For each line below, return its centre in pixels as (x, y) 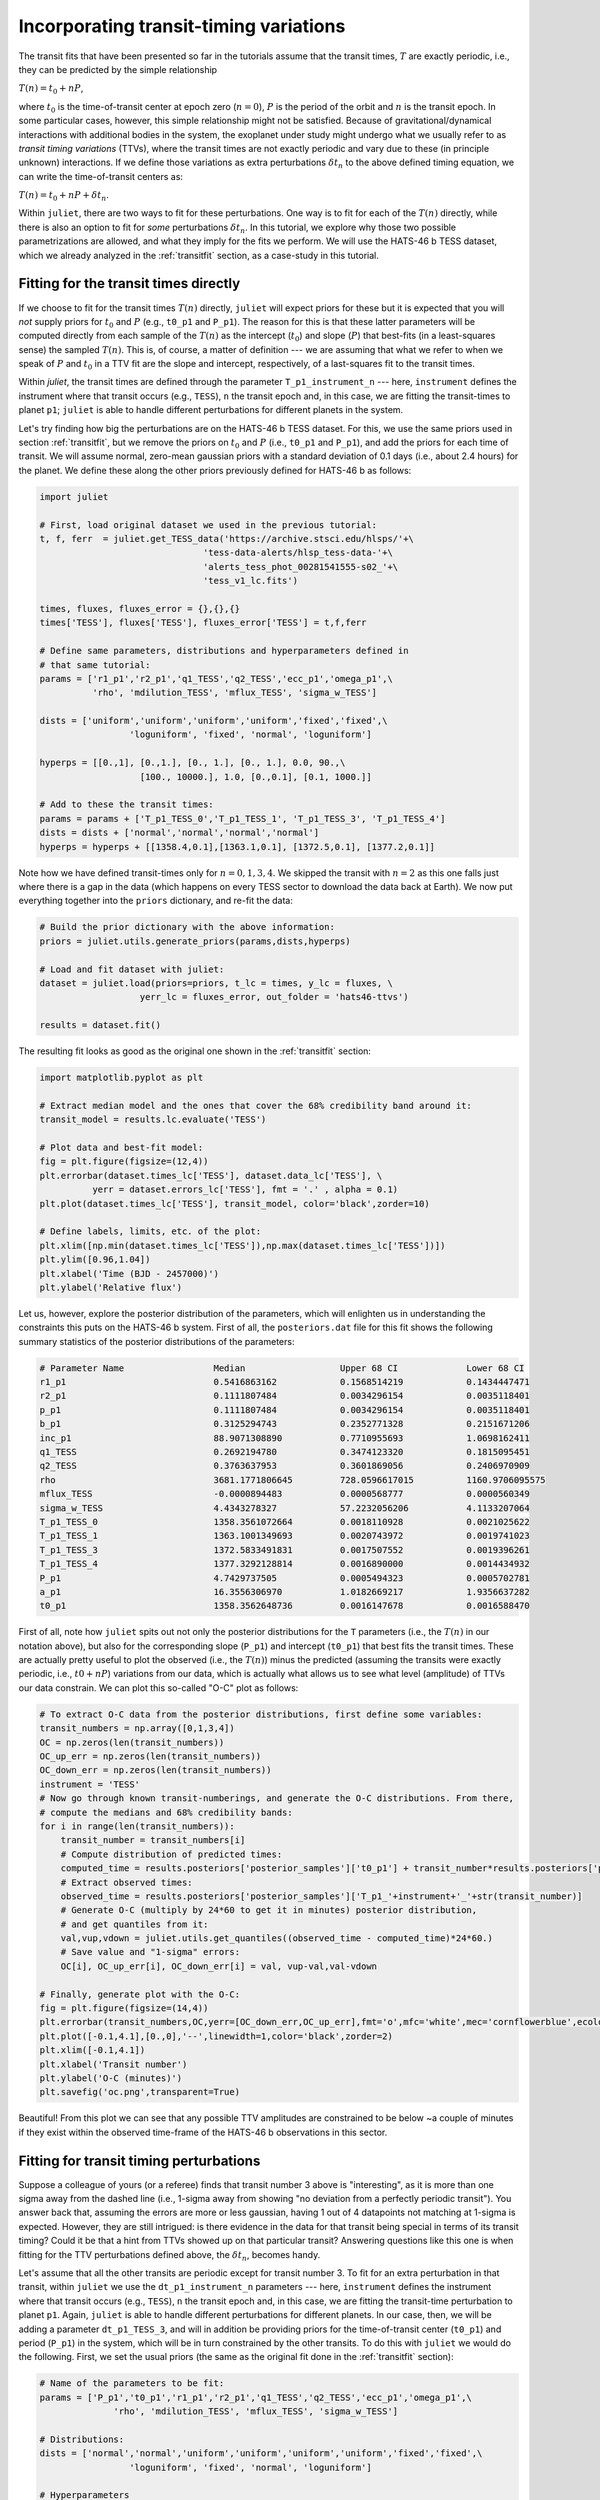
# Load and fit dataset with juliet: (132, 969)
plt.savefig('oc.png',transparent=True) (139, 2092)
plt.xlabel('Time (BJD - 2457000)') (129, 1273)
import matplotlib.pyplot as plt (121, 1078)
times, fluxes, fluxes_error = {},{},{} (139, 608)
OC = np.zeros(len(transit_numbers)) (132, 1742)
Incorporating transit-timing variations (182, 26)
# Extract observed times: (127, 1882)
